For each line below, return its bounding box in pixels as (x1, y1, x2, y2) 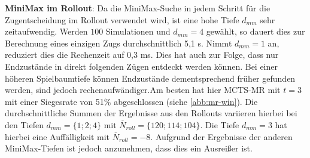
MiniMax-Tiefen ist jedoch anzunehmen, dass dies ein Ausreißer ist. (5, 142, 253, 154)
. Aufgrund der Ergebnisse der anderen (150, 130, 293, 142)
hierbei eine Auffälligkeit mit (5, 130, 110, 142)
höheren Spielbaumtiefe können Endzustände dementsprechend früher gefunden (5, 72, 296, 84)
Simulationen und (105, 25, 171, 38)
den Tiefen (5, 118, 44, 131)
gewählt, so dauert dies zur (206, 25, 305, 38)
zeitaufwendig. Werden (5, 25, 88, 38)
